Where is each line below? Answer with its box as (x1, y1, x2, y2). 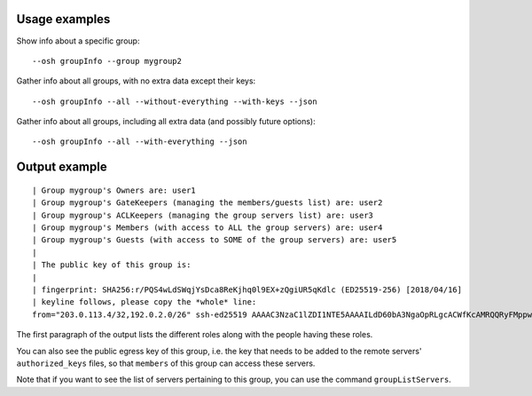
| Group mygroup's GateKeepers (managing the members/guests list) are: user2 (32, 198, 383, 208)
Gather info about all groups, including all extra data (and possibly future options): (16, 116, 317, 127)
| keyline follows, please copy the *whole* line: (32, 297, 257, 307)
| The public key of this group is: (32, 260, 192, 270)
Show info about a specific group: (16, 36, 140, 46)
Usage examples (16, 12, 111, 27)
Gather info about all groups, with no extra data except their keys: (16, 75, 256, 86)
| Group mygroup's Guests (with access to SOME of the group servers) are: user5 (32, 235, 397, 245)
